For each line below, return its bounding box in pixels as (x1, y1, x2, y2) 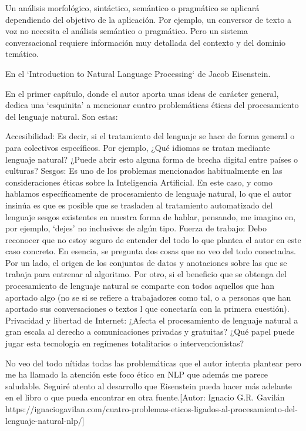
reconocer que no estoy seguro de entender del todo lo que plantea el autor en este (5, 233, 301, 245)
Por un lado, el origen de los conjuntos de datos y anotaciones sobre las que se (5, 256, 287, 268)
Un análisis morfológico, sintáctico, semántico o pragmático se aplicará (5, 2, 260, 14)
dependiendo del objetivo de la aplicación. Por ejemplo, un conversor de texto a (5, 13, 291, 25)
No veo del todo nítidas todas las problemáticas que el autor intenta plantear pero (5, 356, 301, 369)
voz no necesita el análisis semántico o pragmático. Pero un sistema (5, 25, 248, 37)
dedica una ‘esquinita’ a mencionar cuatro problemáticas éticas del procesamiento (5, 99, 299, 111)
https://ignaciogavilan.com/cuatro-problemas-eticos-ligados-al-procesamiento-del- (5, 403, 298, 415)
